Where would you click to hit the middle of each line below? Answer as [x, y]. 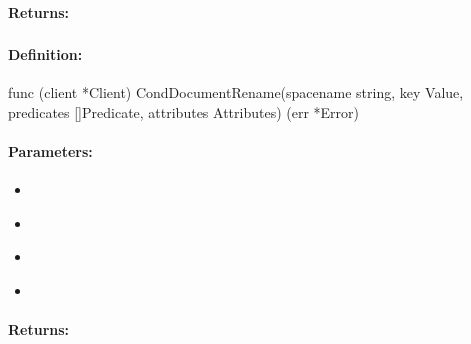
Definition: [45, 54]
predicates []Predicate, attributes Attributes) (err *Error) [184, 111]
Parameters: [50, 151]
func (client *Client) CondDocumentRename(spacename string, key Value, [236, 92]
